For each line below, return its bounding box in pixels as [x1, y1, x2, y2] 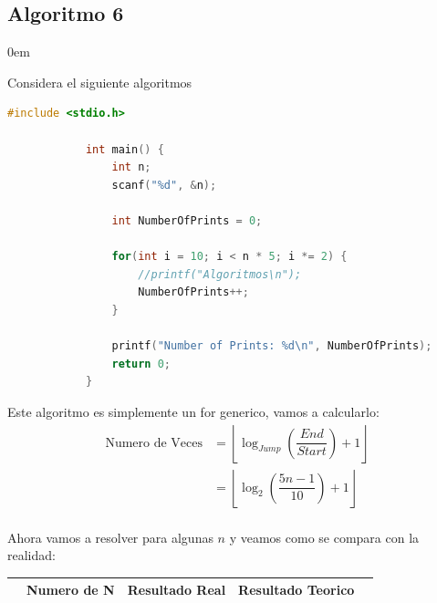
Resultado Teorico [238, 580, 355, 599]
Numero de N [26, 580, 115, 599]
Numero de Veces [105, 436, 203, 450]
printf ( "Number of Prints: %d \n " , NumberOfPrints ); [111, 339, 432, 353]
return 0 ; [111, 357, 172, 370]
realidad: [7, 546, 56, 565]
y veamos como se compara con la [229, 527, 420, 546]
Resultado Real [127, 580, 226, 599]
